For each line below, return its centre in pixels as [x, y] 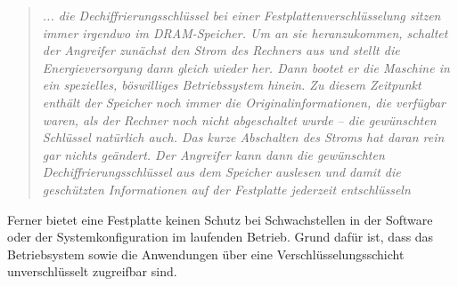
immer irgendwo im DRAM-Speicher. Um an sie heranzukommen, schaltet [245, 32]
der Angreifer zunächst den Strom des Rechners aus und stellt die [221, 50]
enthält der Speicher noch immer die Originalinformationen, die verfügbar [244, 102]
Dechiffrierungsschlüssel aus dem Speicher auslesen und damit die [221, 172]
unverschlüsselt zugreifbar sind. [92, 271]
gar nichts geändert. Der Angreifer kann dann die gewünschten [213, 154]
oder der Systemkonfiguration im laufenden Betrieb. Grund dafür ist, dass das [221, 237]
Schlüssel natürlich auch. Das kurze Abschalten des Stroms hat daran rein [243, 137]
